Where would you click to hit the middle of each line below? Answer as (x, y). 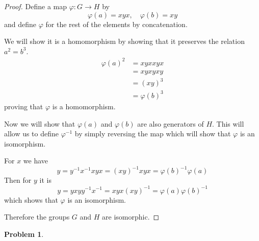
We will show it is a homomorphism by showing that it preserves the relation (124, 41)
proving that (24, 106)
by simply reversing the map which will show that (153, 134)
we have (36, 161)
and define (20, 24)
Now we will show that (40, 123)
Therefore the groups (37, 217)
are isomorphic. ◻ (131, 217)
